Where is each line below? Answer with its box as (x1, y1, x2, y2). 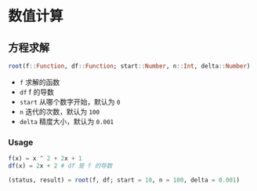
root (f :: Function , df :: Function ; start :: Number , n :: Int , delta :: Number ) (8, 62, 251, 70)
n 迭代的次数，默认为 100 (19, 107, 100, 116)
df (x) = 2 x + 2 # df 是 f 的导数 (8, 162, 113, 170)
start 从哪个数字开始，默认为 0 (19, 97, 121, 106)
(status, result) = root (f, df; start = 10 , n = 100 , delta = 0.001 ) (8, 176, 241, 184)
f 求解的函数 (19, 77, 60, 86)
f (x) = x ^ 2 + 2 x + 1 (8, 155, 82, 163)
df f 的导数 (19, 87, 55, 97)
